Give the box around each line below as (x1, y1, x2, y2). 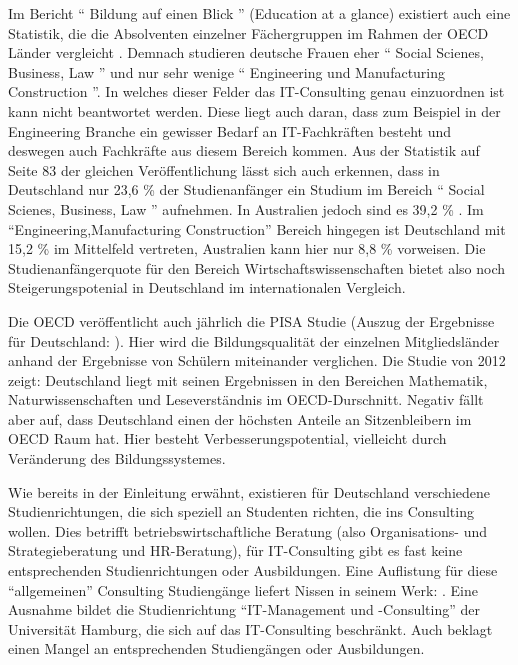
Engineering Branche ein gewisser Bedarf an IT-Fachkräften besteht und (8, 120, 451, 141)
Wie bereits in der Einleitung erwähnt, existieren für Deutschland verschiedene (8, 481, 491, 502)
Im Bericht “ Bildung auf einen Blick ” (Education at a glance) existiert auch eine (8, 3, 511, 23)
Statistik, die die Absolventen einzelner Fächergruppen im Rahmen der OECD (8, 22, 489, 43)
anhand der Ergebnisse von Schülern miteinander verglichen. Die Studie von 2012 (8, 350, 506, 371)
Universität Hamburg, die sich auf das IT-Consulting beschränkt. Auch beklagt (8, 618, 493, 639)
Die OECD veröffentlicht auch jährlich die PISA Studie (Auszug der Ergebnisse (8, 310, 495, 331)
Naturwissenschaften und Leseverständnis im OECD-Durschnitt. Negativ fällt (8, 389, 484, 410)
